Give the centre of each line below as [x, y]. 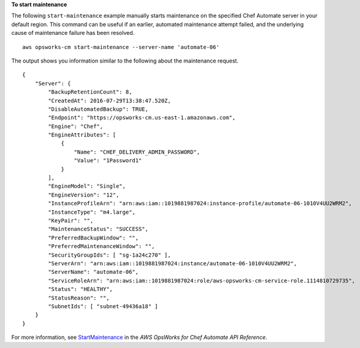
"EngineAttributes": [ [82, 135]
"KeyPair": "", [71, 220]
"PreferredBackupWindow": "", [94, 238]
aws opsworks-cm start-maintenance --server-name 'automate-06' [121, 47]
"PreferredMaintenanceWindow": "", [101, 246]
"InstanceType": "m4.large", [92, 212]
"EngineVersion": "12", [84, 195]
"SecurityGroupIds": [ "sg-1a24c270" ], [109, 255]
